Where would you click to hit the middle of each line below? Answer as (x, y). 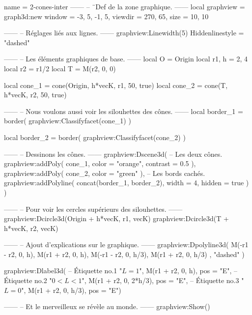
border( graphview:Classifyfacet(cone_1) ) (68, 121)
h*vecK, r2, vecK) (31, 228)
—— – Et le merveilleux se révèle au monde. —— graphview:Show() (107, 306)
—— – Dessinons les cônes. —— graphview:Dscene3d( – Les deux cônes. (113, 154)
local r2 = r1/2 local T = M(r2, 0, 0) (60, 68)
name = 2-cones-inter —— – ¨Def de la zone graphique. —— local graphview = (125, 6)
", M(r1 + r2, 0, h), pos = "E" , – (188, 271)
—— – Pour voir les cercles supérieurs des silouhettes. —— (93, 209)
